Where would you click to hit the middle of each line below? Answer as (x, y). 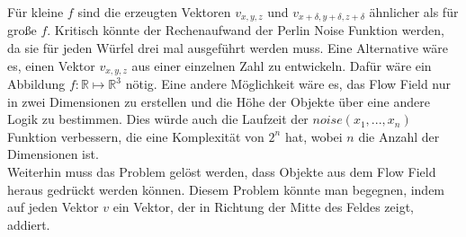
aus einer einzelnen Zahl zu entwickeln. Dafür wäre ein (282, 65)
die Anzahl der (399, 136)
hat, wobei (314, 136)
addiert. (29, 224)
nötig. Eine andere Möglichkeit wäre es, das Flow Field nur (288, 84)
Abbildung (36, 84)
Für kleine (36, 12)
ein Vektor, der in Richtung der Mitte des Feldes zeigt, (263, 207)
